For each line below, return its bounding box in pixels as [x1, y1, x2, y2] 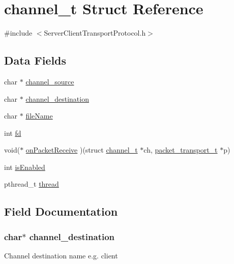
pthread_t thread [4, 179, 59, 189]
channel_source [25, 76, 74, 86]
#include [4, 27, 33, 38]
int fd [4, 127, 21, 138]
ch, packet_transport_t [143, 144, 218, 155]
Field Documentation [4, 203, 118, 219]
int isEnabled [4, 161, 45, 172]
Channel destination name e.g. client [4, 250, 118, 261]
